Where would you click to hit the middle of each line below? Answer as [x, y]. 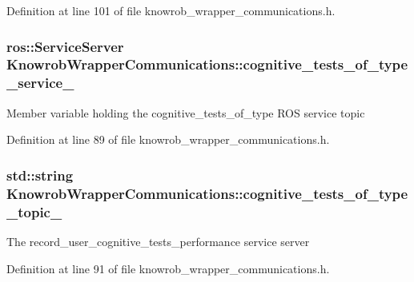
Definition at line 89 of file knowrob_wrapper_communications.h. [168, 139]
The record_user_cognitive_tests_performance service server [158, 241]
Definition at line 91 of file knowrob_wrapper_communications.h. [168, 268]
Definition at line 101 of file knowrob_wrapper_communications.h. [171, 10]
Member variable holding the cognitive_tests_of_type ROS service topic [186, 112]
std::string [40, 175]
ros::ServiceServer [65, 46]
